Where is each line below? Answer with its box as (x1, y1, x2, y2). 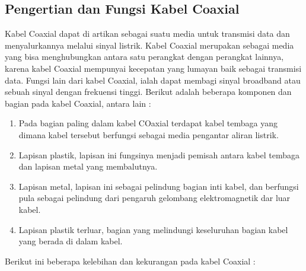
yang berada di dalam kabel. (18, 235, 123, 247)
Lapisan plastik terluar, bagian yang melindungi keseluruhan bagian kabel (18, 223, 288, 235)
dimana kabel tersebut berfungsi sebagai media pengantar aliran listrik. (18, 128, 279, 141)
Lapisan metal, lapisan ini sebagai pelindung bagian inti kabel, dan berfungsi (18, 180, 299, 192)
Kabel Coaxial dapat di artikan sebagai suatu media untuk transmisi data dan (5, 27, 290, 40)
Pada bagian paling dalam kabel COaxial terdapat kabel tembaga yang (18, 117, 278, 129)
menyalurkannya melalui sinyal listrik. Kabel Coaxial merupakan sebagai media (5, 39, 294, 51)
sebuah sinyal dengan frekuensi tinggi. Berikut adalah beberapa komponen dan (5, 85, 292, 98)
